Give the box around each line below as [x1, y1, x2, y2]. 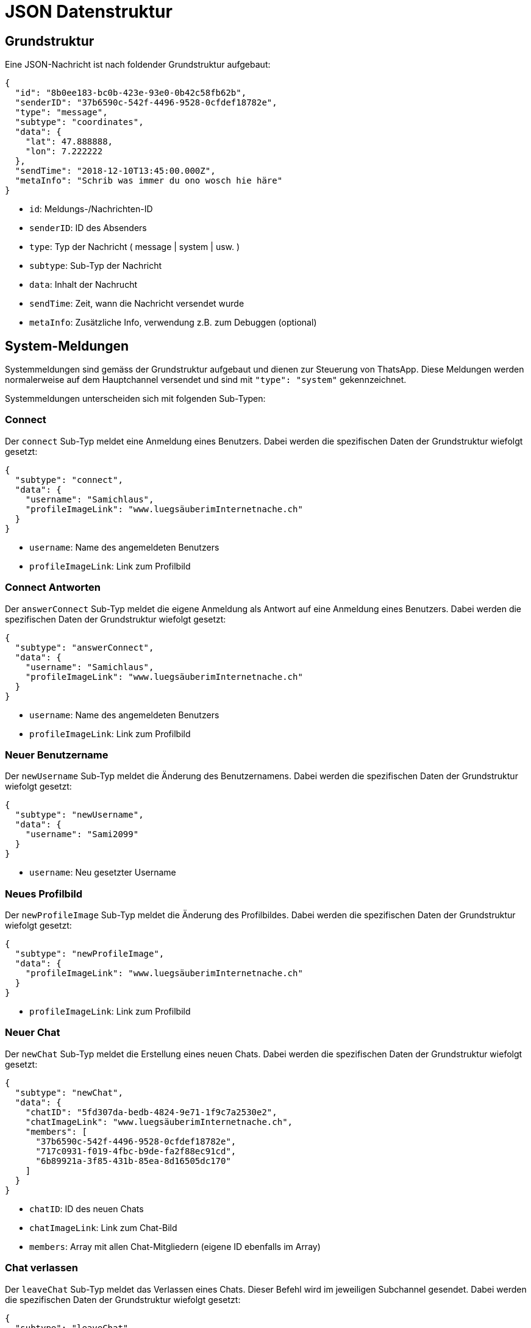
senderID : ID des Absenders [29, 223, 147, 234]
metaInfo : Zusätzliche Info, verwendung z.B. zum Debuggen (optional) [29, 317, 317, 328]
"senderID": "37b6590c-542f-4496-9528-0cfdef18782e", [15, 98, 277, 108]
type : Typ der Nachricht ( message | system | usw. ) [29, 241, 240, 252]
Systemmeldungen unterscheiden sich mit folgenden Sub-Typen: [5, 393, 266, 404]
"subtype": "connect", [15, 474, 123, 485]
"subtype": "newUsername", [15, 810, 144, 820]
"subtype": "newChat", [15, 1087, 123, 1098]
